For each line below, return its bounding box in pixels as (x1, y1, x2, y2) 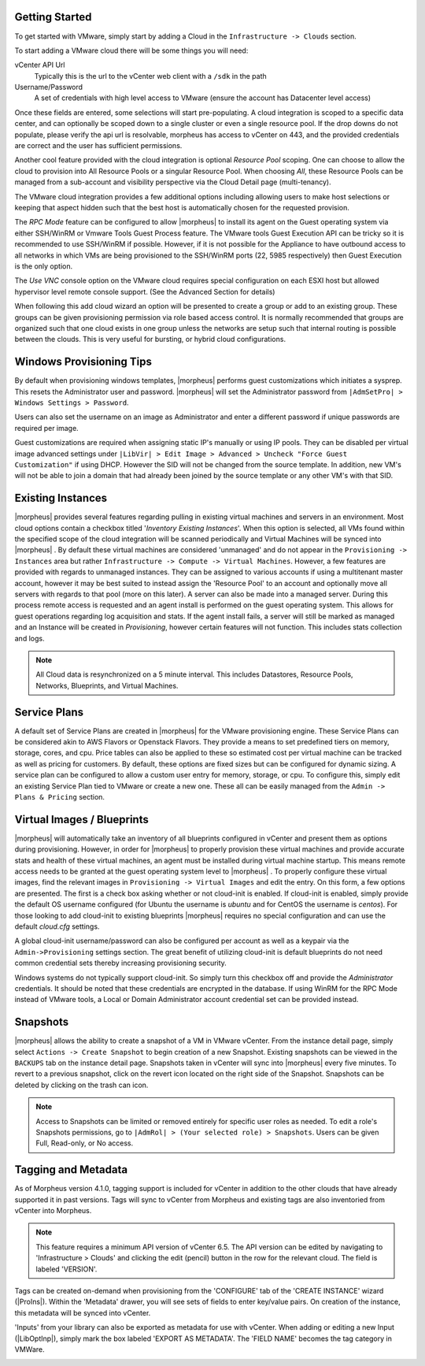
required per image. (14, 423, 79, 432)
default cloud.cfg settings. (14, 922, 100, 931)
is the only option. (14, 261, 73, 271)
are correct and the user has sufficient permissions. (14, 141, 183, 150)
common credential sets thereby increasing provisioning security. (14, 958, 227, 968)
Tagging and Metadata (14, 1163, 128, 1177)
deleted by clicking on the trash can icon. (14, 1080, 149, 1089)
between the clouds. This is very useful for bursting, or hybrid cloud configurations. (14, 335, 286, 344)
